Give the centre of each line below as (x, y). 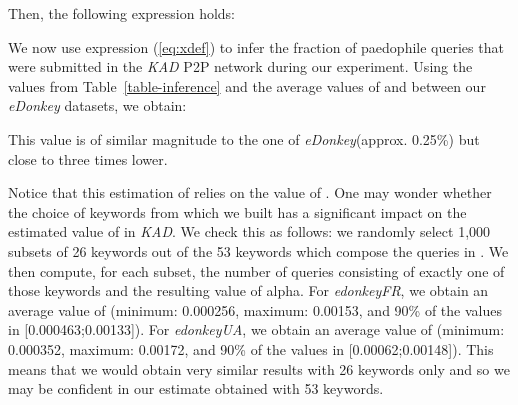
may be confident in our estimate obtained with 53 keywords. (196, 388)
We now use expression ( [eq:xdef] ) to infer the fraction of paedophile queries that (256, 46)
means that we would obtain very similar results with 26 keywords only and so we (259, 368)
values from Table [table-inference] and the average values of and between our (247, 85)
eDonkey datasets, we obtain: (97, 105)
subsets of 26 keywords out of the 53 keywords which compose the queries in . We (258, 250)
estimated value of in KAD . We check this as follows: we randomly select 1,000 (249, 231)
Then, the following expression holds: (122, 13)
